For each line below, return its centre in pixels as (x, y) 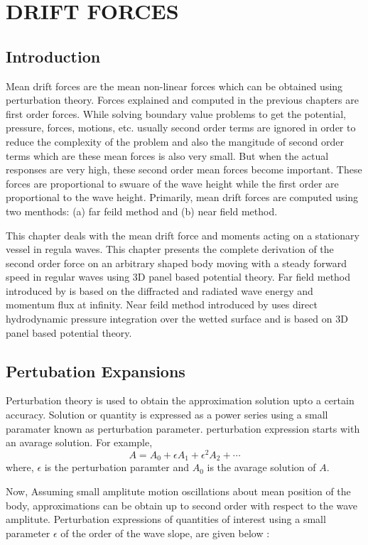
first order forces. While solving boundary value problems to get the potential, (176, 113)
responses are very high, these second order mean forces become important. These (184, 169)
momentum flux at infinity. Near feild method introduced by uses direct (162, 304)
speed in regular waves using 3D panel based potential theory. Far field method (178, 277)
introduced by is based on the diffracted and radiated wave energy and (159, 290)
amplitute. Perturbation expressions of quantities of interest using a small (166, 519)
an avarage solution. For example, (79, 442)
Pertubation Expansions (96, 371)
